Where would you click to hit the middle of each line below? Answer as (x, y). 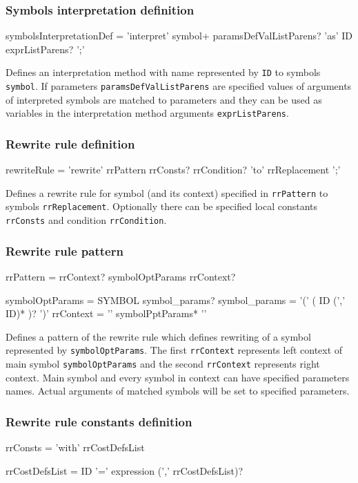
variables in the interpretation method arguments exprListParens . (147, 113)
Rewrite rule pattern (64, 250)
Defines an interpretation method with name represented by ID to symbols (163, 72)
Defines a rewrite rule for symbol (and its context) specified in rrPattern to (167, 192)
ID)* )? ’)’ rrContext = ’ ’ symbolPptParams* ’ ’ (106, 313)
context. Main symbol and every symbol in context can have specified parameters (178, 377)
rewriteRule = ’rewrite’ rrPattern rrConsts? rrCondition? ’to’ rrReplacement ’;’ (173, 170)
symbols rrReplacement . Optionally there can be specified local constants (162, 206)
